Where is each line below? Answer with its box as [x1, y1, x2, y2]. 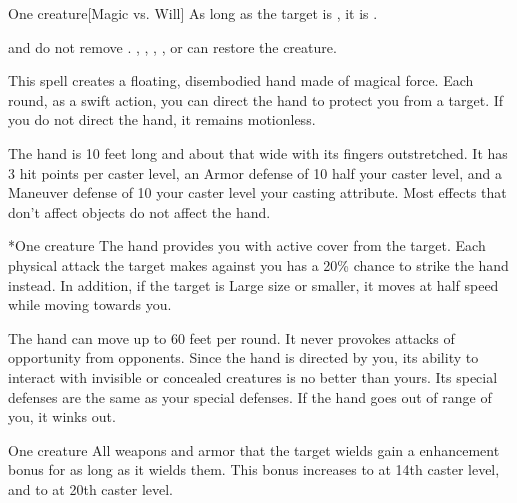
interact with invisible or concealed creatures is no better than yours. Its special [8, 366, 498, 387]
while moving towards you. [8, 294, 172, 315]
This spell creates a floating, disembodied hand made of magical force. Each [8, 70, 474, 91]
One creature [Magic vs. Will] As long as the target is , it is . [8, 3, 378, 23]
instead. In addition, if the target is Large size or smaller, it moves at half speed [8, 274, 499, 295]
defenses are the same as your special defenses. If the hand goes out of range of [8, 386, 492, 407]
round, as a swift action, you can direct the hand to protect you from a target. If [8, 89, 504, 110]
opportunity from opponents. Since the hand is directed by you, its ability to [8, 347, 479, 368]
